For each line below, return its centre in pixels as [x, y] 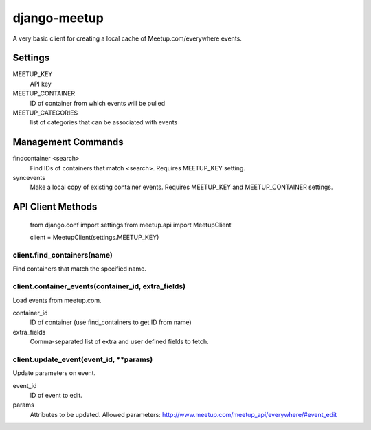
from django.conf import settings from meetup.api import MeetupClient [131, 225]
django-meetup [58, 18]
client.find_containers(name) [63, 256]
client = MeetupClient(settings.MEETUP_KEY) [94, 238]
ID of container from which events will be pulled [97, 103]
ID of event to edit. [56, 396]
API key [41, 84]
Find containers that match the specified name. [80, 269]
